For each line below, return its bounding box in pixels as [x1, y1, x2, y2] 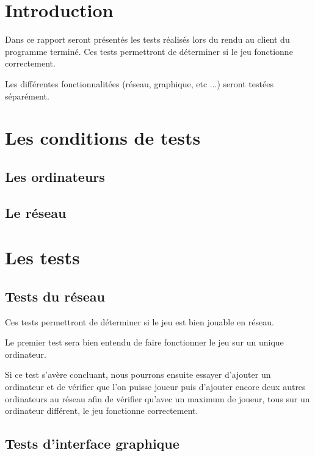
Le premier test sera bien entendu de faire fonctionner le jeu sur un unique [5, 336, 284, 349]
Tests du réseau [5, 286, 106, 305]
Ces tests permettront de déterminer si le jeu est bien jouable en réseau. [5, 315, 274, 328]
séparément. [5, 89, 49, 102]
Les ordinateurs [5, 167, 105, 186]
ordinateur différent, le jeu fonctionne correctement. [5, 404, 198, 417]
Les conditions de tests [5, 125, 201, 150]
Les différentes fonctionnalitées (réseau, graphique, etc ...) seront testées [5, 77, 273, 90]
